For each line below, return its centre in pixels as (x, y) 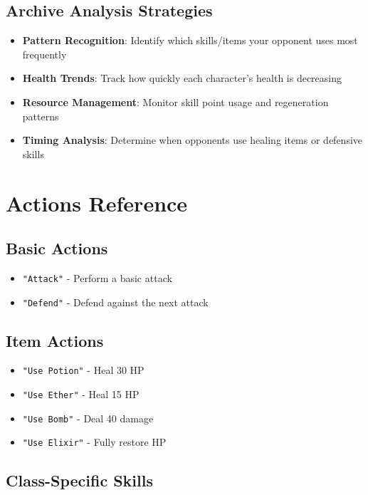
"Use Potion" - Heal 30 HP (83, 370)
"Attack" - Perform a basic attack (97, 277)
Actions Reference (97, 203)
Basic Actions (57, 248)
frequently (44, 54)
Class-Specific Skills (79, 480)
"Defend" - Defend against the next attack (115, 302)
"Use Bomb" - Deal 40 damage (88, 418)
